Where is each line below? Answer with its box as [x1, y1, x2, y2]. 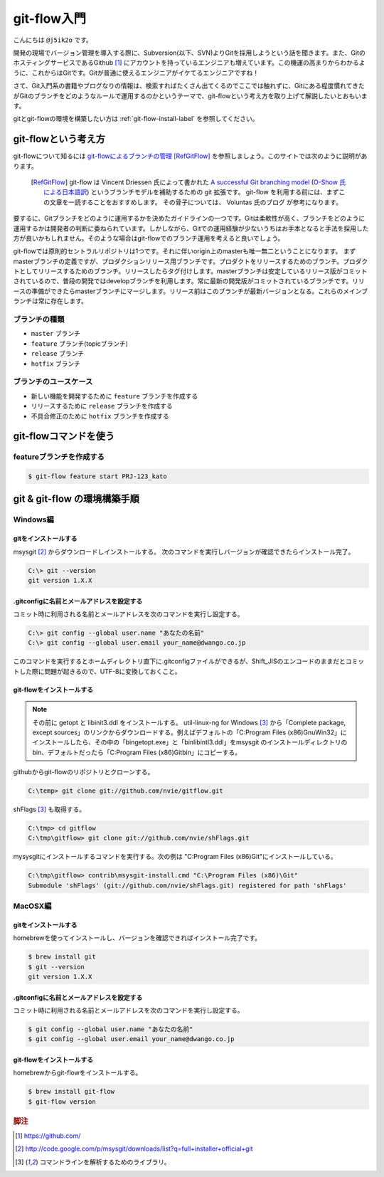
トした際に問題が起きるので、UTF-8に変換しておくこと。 [13, 667, 181, 675]
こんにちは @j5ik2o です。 [13, 36, 92, 44]
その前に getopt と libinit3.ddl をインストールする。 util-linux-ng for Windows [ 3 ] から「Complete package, [32, 718, 346, 727]
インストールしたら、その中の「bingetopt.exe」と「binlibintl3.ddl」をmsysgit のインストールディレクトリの [32, 738, 348, 746]
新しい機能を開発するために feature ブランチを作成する [31, 391, 198, 400]
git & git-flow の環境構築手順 [13, 493, 140, 505]
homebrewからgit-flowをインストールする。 [13, 1068, 142, 1077]
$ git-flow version [28, 1097, 96, 1106]
